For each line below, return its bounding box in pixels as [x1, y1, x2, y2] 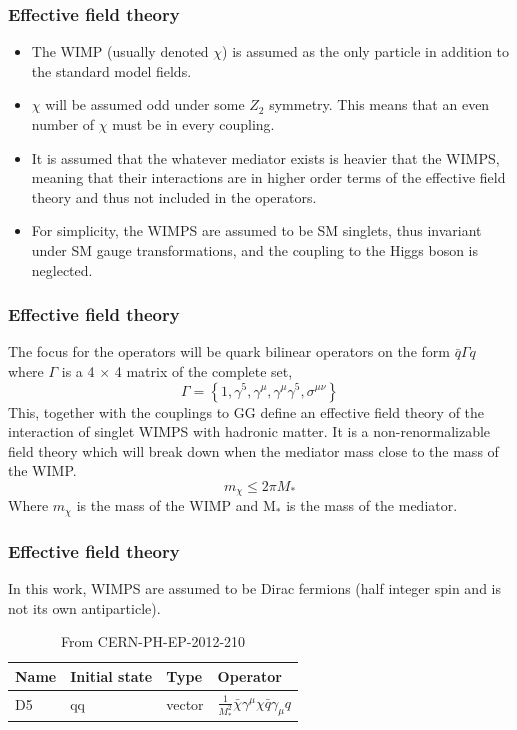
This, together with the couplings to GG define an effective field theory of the [8, 401, 485, 422]
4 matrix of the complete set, [114, 360, 293, 381]
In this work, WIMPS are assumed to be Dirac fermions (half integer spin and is [8, 578, 501, 599]
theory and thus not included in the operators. [31, 186, 317, 207]
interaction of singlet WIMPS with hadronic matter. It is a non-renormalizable [8, 421, 491, 442]
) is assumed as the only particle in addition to [222, 41, 510, 62]
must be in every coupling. [112, 114, 275, 134]
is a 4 [61, 360, 95, 381]
